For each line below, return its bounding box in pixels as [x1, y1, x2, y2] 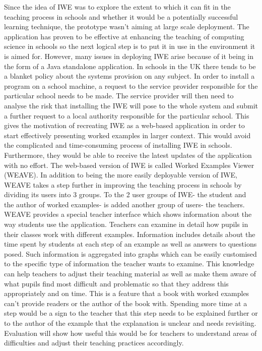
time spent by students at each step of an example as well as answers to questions [4, 239, 257, 249]
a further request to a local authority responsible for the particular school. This [4, 110, 249, 121]
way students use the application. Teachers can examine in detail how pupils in [4, 219, 248, 229]
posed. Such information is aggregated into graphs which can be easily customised [4, 248, 257, 259]
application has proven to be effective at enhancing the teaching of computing [4, 31, 244, 41]
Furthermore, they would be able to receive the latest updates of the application [4, 149, 252, 160]
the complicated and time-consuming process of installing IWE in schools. [4, 140, 232, 150]
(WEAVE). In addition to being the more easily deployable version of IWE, [4, 169, 237, 180]
